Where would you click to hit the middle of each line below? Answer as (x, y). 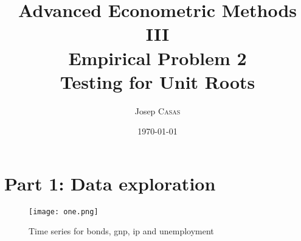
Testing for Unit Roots (157, 81)
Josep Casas (157, 110)
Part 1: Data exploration (110, 183)
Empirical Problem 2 (157, 58)
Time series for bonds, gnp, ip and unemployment (121, 231)
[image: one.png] (64, 211)
